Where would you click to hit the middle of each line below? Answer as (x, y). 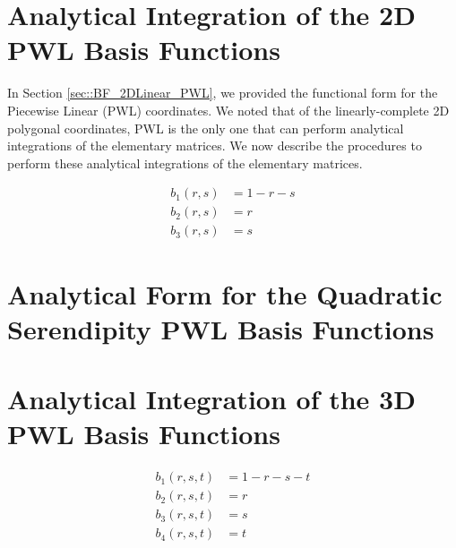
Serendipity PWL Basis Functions (221, 328)
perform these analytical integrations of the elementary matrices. (185, 163)
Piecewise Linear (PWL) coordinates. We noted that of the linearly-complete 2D (228, 110)
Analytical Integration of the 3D (211, 399)
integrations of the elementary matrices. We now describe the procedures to (215, 146)
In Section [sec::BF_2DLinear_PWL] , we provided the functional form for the (223, 93)
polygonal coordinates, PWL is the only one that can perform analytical (206, 128)
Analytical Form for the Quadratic (225, 293)
